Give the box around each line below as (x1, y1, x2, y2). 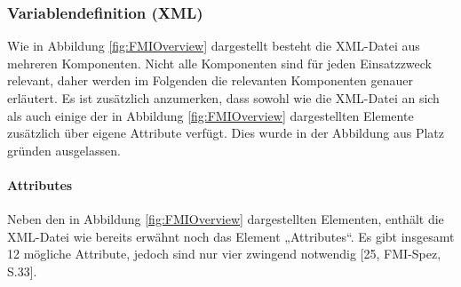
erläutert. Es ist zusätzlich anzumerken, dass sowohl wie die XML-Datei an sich (7, 89, 440, 107)
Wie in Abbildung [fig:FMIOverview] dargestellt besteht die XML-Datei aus (7, 36, 420, 55)
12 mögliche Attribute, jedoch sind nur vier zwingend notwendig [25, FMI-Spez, (7, 244, 441, 263)
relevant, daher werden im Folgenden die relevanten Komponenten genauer (7, 71, 413, 90)
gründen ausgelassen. (7, 140, 121, 159)
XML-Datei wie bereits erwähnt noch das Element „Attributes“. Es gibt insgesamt (7, 227, 455, 245)
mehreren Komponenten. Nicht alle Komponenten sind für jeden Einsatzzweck (7, 53, 433, 72)
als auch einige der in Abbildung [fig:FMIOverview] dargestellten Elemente (7, 106, 414, 124)
